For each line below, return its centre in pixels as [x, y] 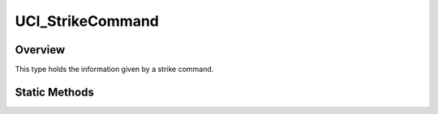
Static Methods [55, 92]
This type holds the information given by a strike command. [114, 70]
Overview [40, 50]
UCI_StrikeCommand [87, 21]
